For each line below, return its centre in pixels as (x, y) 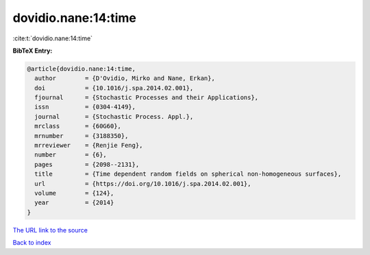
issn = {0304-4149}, (85, 107)
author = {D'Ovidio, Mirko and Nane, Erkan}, (125, 78)
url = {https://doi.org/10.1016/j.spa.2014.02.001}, (143, 184)
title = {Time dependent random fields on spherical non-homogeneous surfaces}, (188, 174)
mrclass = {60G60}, (78, 126)
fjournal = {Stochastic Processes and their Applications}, (147, 98)
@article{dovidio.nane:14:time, (82, 69)
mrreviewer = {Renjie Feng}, (89, 146)
